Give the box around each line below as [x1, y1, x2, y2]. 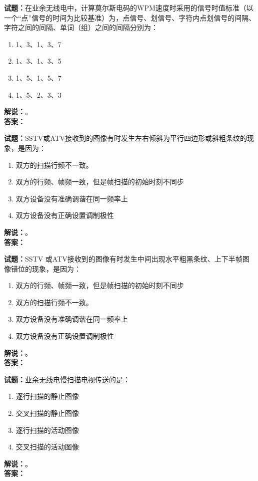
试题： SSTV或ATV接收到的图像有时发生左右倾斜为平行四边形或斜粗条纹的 [4, 133, 247, 143]
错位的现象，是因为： [10, 263, 81, 274]
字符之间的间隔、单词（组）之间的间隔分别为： [4, 22, 158, 33]
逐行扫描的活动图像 [15, 424, 79, 435]
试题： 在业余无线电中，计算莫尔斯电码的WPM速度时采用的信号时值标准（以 [4, 3, 253, 13]
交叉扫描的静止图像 [15, 408, 79, 418]
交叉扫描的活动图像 [15, 441, 79, 452]
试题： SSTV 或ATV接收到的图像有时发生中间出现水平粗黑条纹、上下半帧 [4, 254, 242, 264]
